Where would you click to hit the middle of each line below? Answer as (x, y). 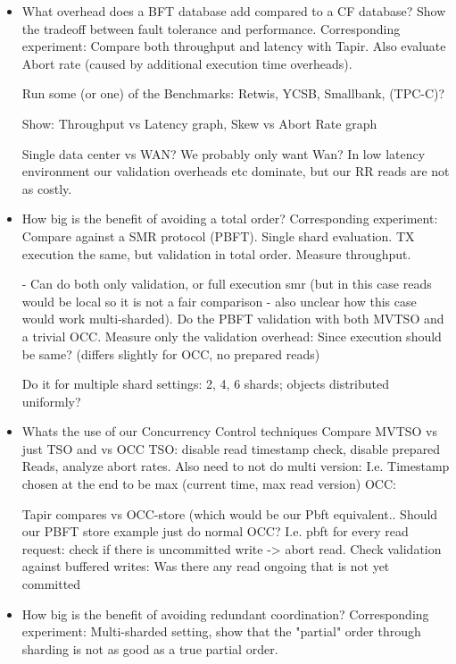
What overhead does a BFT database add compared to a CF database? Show (234, 11)
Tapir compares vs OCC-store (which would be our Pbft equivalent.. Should (230, 513)
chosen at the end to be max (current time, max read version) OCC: (209, 484)
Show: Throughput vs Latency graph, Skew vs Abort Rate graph (199, 123)
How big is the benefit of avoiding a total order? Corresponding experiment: (230, 219)
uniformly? (51, 401)
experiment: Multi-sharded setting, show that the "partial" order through (221, 631)
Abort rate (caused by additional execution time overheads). (187, 63)
